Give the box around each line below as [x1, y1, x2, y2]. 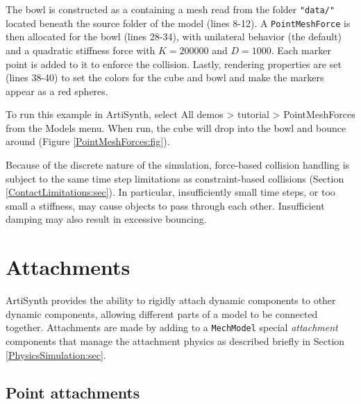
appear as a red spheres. [6, 83, 108, 98]
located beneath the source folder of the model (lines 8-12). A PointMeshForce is [6, 15, 351, 30]
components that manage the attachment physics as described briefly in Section [6, 334, 345, 348]
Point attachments [6, 381, 140, 403]
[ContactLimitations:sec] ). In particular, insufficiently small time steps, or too [6, 185, 335, 199]
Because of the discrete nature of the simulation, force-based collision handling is [6, 158, 350, 172]
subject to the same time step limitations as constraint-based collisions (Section [6, 171, 344, 185]
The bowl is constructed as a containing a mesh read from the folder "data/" [6, 2, 335, 16]
